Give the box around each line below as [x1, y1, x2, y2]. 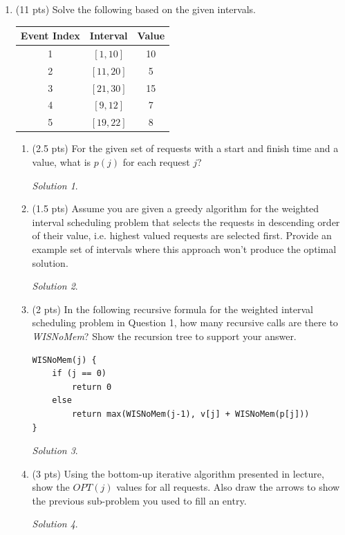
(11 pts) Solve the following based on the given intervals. [15, 2, 256, 16]
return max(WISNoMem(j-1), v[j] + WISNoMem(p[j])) [71, 409, 310, 419]
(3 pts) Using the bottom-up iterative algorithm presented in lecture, [32, 466, 324, 480]
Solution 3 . [32, 443, 78, 458]
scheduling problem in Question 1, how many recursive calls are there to [32, 315, 338, 330]
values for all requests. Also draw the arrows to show [116, 480, 340, 494]
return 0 [71, 382, 112, 392]
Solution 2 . [32, 279, 78, 293]
